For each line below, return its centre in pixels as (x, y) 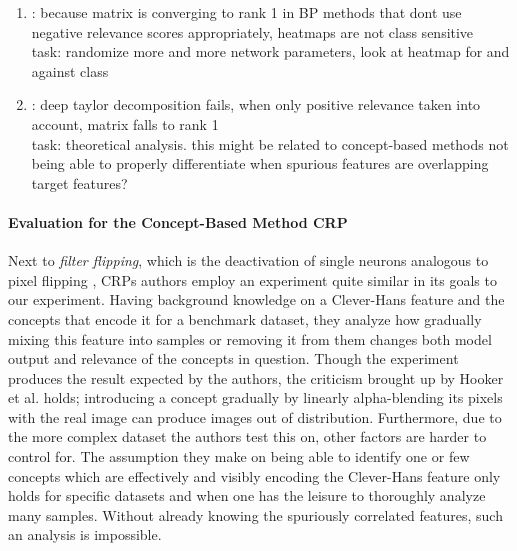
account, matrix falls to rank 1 (125, 123)
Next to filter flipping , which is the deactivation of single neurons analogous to (248, 260)
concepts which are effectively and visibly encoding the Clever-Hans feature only (254, 475)
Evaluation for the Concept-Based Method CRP (178, 221)
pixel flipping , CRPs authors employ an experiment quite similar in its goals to (252, 279)
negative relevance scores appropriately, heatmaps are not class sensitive (252, 31)
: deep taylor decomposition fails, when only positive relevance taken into (256, 104)
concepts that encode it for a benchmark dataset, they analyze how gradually (245, 318)
